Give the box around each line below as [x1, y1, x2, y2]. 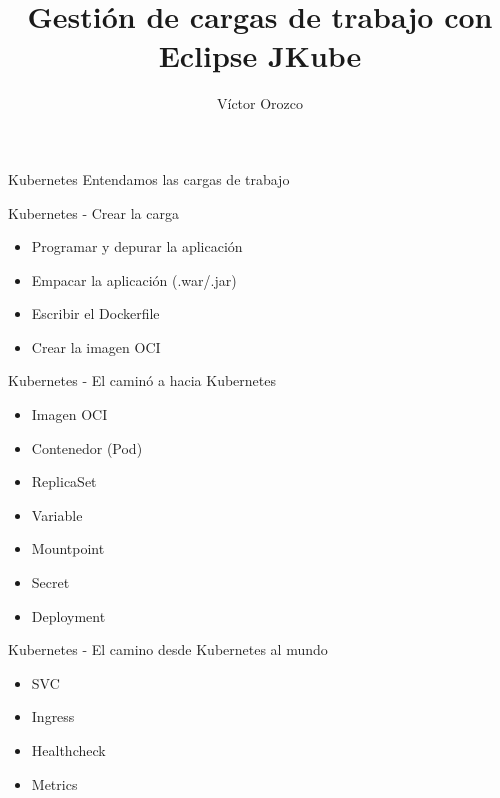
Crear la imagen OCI [31, 336, 161, 357]
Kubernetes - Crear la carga [8, 202, 179, 223]
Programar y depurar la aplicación [31, 236, 243, 257]
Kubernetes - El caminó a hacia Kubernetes [8, 370, 276, 391]
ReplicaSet [31, 471, 97, 492]
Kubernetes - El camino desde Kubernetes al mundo [8, 639, 328, 660]
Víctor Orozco [216, 93, 304, 114]
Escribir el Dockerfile [31, 303, 160, 324]
